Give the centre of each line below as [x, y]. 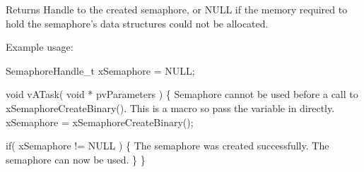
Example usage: [40, 47]
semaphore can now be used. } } [76, 159]
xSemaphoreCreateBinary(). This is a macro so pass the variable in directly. [170, 107]
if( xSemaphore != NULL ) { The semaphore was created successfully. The [168, 146]
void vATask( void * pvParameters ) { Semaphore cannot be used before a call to [182, 94]
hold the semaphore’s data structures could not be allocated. [137, 23]
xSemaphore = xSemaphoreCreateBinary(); [100, 122]
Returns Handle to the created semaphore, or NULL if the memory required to [177, 9]
